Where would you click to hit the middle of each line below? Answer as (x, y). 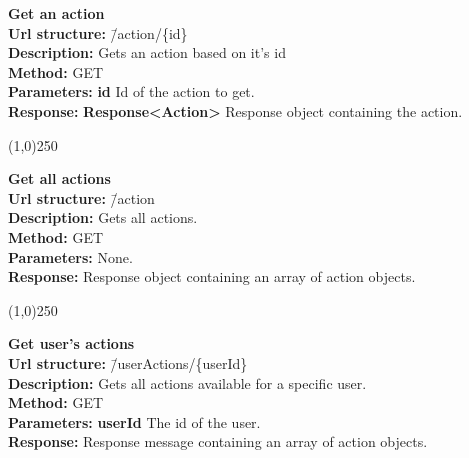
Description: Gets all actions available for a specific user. (187, 382)
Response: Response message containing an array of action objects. (218, 441)
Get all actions (59, 178)
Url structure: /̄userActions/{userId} (128, 362)
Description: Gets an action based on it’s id (147, 52)
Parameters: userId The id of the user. (134, 421)
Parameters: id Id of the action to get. (131, 91)
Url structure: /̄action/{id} (98, 32)
